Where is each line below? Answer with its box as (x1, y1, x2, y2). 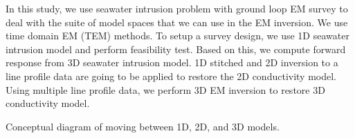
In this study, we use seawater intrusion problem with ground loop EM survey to (6, 1, 348, 15)
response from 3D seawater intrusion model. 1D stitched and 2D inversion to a (6, 55, 338, 70)
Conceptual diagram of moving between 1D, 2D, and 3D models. (6, 119, 280, 133)
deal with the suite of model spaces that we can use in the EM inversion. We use (6, 14, 348, 29)
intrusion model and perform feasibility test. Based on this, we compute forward (6, 41, 346, 56)
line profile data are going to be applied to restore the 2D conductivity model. (6, 68, 337, 83)
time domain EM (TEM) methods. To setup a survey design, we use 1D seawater (6, 28, 349, 43)
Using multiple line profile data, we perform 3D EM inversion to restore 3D (6, 82, 325, 97)
